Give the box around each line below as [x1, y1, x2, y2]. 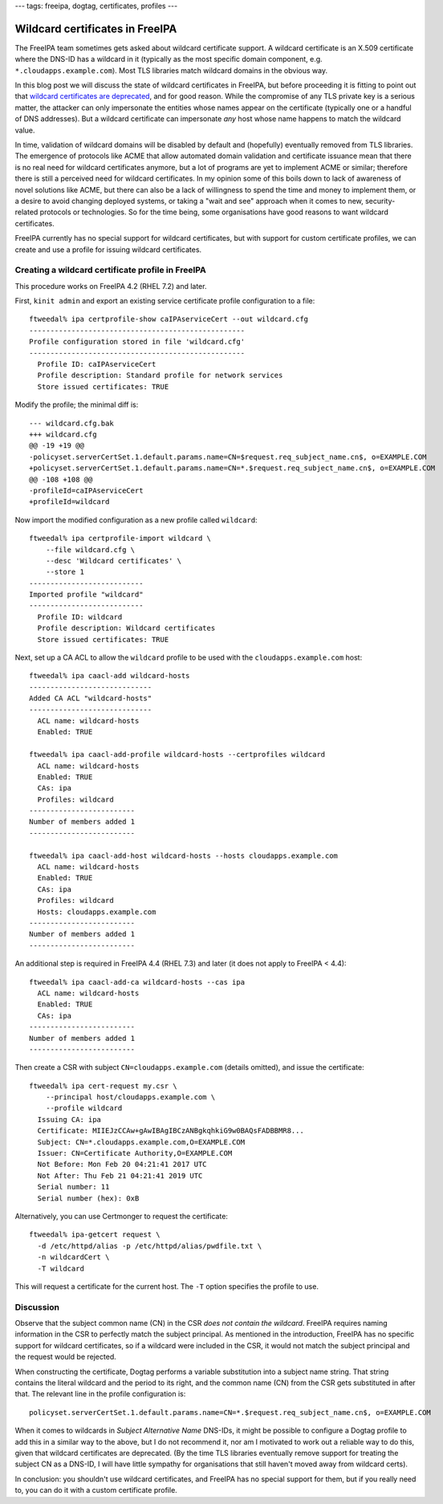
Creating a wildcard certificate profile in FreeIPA [14, 265, 206, 276]
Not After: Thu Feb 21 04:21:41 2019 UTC [37, 1171, 203, 1180]
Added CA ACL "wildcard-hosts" [29, 694, 152, 703]
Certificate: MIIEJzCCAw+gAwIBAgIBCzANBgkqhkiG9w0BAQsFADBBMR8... [37, 1126, 304, 1136]
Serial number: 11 [37, 1182, 110, 1192]
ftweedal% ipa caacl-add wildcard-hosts [29, 671, 190, 681]
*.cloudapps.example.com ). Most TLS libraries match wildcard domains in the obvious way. [14, 65, 328, 75]
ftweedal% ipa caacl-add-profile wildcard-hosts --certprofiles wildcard [29, 750, 326, 759]
